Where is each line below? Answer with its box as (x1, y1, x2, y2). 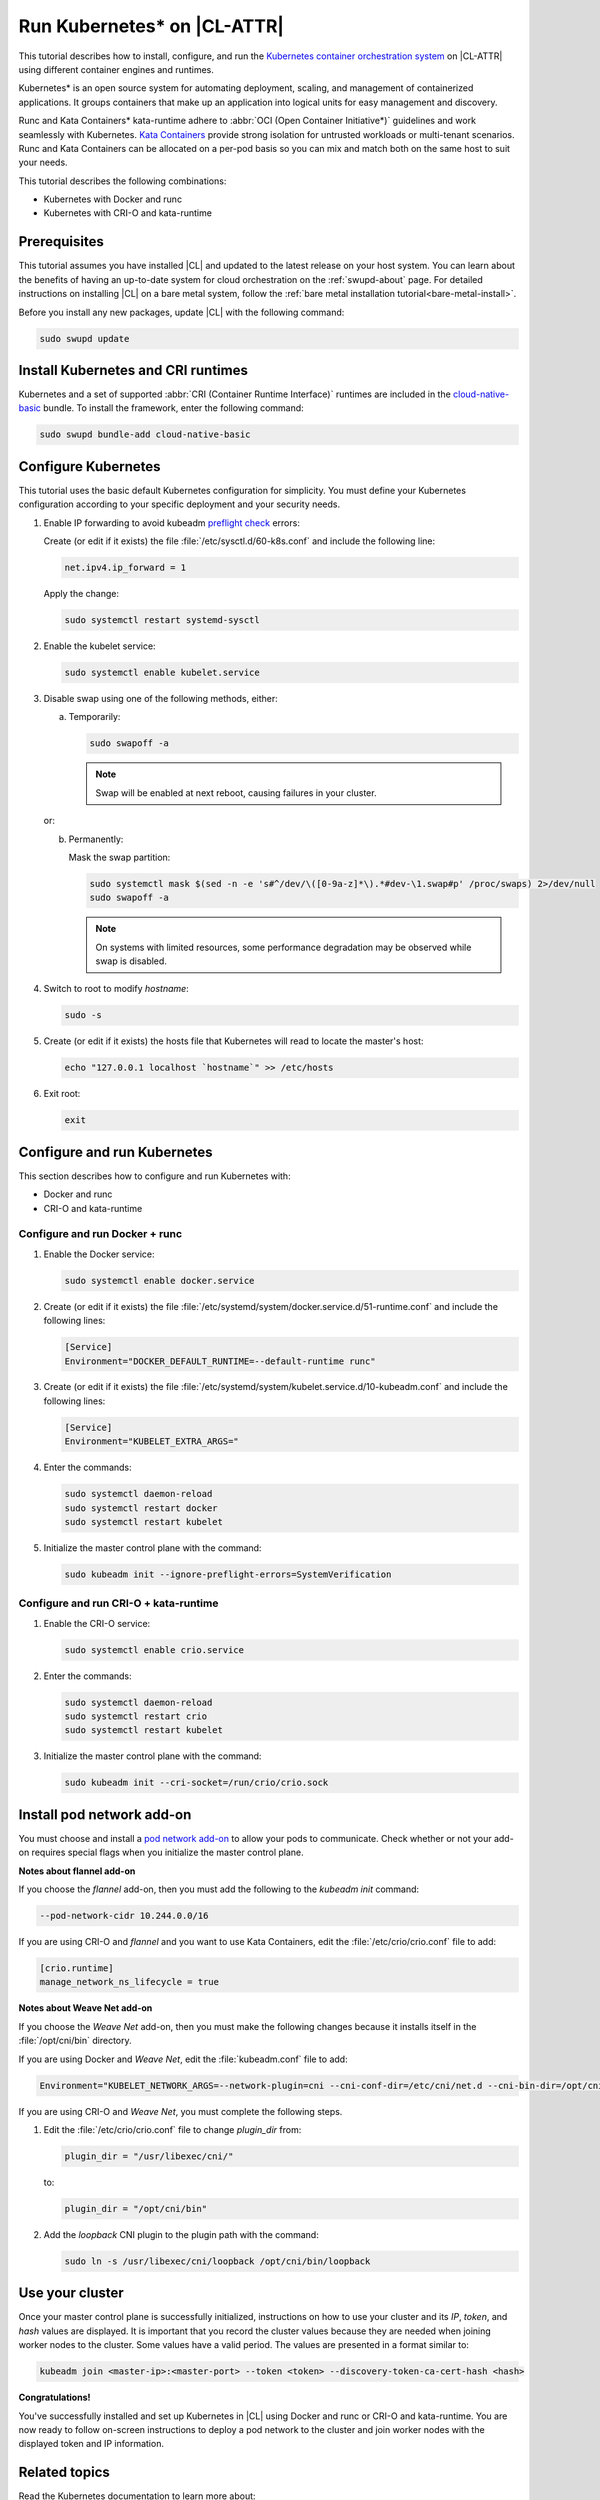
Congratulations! (18, 2391, 91, 2404)
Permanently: (68, 833, 124, 845)
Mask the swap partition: (68, 851, 171, 863)
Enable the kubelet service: (43, 640, 156, 652)
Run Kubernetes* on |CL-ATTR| (18, 15, 285, 37)
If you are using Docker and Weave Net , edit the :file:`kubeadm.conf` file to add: (18, 2053, 349, 2065)
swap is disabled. (95, 955, 167, 967)
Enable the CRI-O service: (43, 1617, 151, 1629)
